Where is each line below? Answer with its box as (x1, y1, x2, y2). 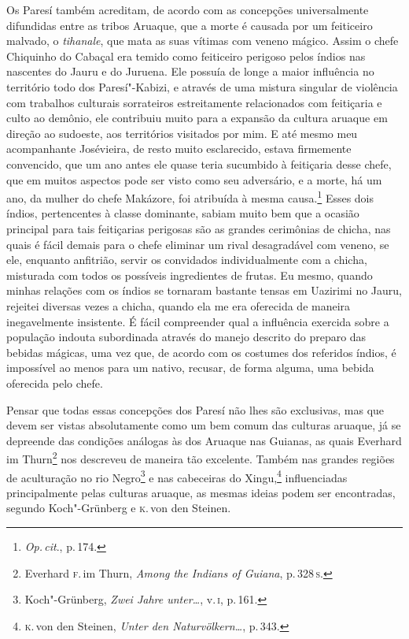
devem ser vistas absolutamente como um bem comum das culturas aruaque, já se (6, 417, 401, 433)
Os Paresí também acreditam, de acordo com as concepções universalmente (6, 2, 369, 17)
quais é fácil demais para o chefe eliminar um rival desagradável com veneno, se (6, 236, 389, 252)
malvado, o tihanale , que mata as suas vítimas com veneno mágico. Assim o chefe (6, 32, 399, 49)
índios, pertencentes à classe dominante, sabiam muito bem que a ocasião (6, 205, 359, 221)
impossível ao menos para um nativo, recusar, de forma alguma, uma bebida (6, 359, 374, 376)
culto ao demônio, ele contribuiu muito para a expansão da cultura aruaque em (6, 110, 388, 126)
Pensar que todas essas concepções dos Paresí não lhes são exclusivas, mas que (6, 401, 385, 418)
